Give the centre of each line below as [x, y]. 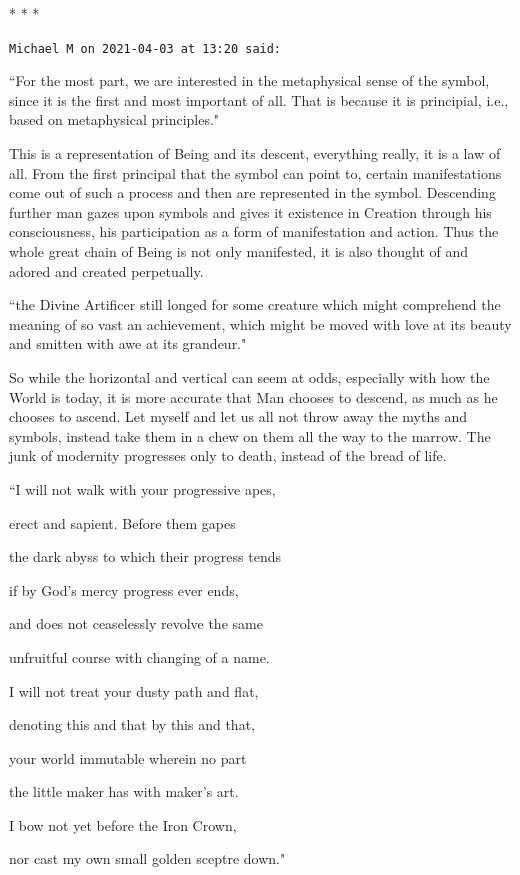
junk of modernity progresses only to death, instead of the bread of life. [228, 455]
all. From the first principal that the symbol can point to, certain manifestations [255, 172]
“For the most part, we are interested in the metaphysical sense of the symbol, [249, 80]
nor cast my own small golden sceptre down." [147, 858]
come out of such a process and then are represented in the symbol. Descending [252, 192]
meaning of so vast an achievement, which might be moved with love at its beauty [260, 323]
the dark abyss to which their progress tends [145, 556]
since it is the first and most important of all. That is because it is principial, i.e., [259, 99]
